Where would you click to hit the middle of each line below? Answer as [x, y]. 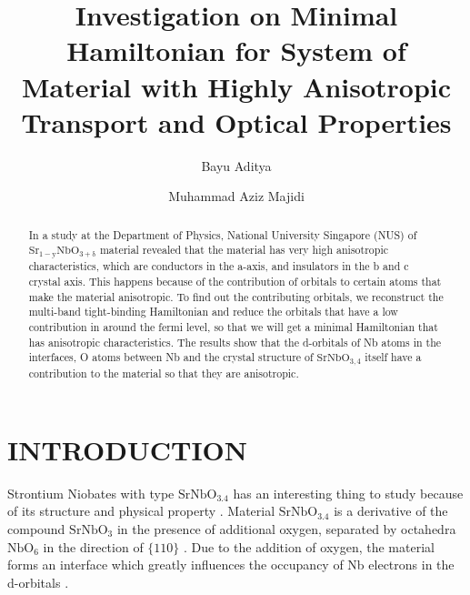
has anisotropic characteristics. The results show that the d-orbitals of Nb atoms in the [235, 342]
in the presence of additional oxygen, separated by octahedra [286, 528]
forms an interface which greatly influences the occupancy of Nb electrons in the [231, 565]
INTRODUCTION [128, 449]
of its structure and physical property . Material [141, 511]
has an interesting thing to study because [348, 493]
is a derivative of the [391, 511]
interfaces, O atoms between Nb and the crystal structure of [171, 357]
